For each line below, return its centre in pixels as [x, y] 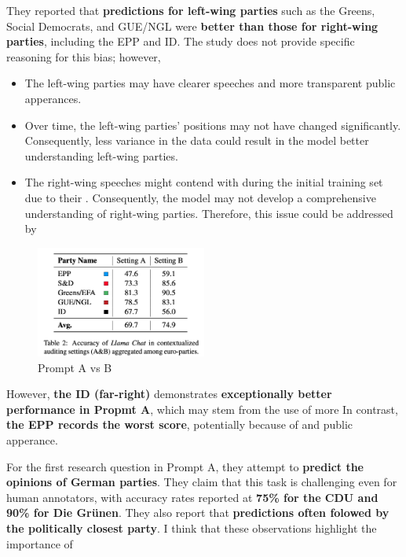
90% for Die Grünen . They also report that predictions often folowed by [198, 513]
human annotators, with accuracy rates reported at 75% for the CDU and [192, 497]
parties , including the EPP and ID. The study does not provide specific [181, 41]
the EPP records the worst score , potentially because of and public [180, 424]
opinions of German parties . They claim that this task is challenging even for [202, 482]
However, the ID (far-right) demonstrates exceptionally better [169, 394]
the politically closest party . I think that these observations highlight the [192, 527]
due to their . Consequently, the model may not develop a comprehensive [200, 197]
